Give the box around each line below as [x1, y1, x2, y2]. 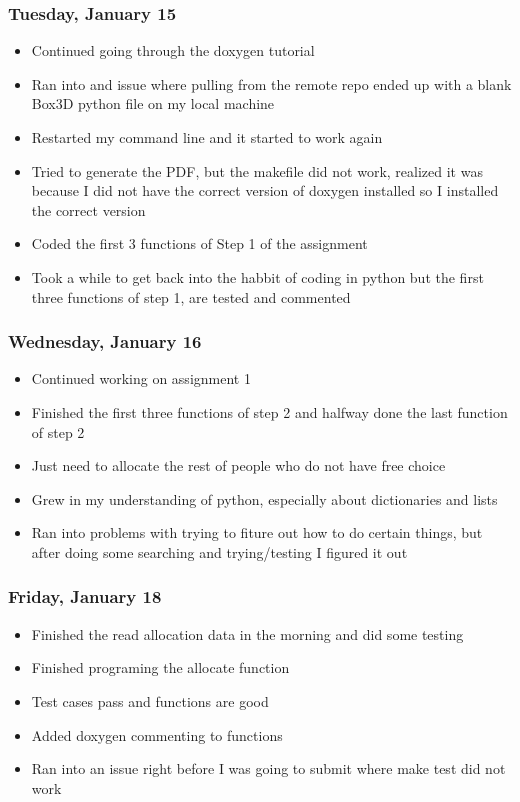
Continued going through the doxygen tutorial [31, 40, 315, 61]
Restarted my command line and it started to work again [31, 127, 383, 147]
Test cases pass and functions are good [31, 690, 269, 711]
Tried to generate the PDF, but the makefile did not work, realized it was [31, 160, 483, 181]
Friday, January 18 [8, 584, 162, 609]
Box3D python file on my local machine [31, 93, 275, 114]
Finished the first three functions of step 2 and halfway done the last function [31, 401, 508, 422]
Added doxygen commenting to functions [31, 724, 283, 745]
